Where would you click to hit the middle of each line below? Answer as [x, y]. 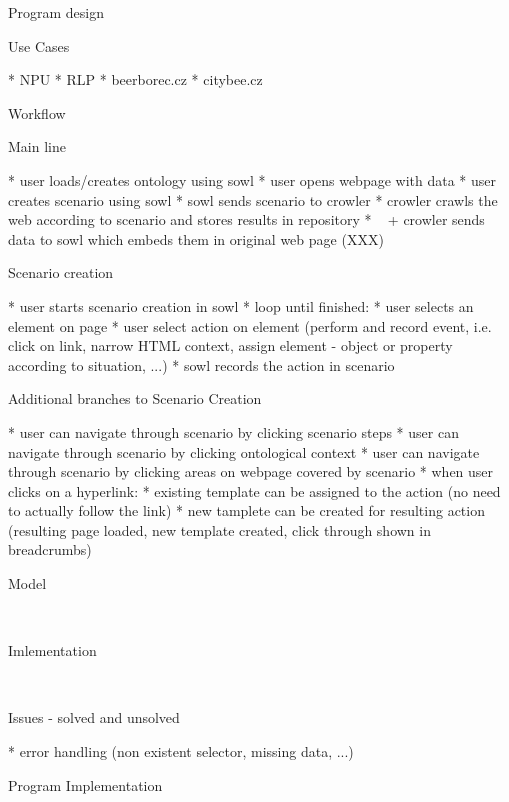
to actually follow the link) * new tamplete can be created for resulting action [246, 510]
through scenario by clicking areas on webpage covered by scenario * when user [251, 471]
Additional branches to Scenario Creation [135, 398]
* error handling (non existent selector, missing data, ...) [181, 751]
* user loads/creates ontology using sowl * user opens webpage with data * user [252, 179]
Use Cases [39, 45]
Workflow [37, 112]
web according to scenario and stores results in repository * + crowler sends [246, 219]
